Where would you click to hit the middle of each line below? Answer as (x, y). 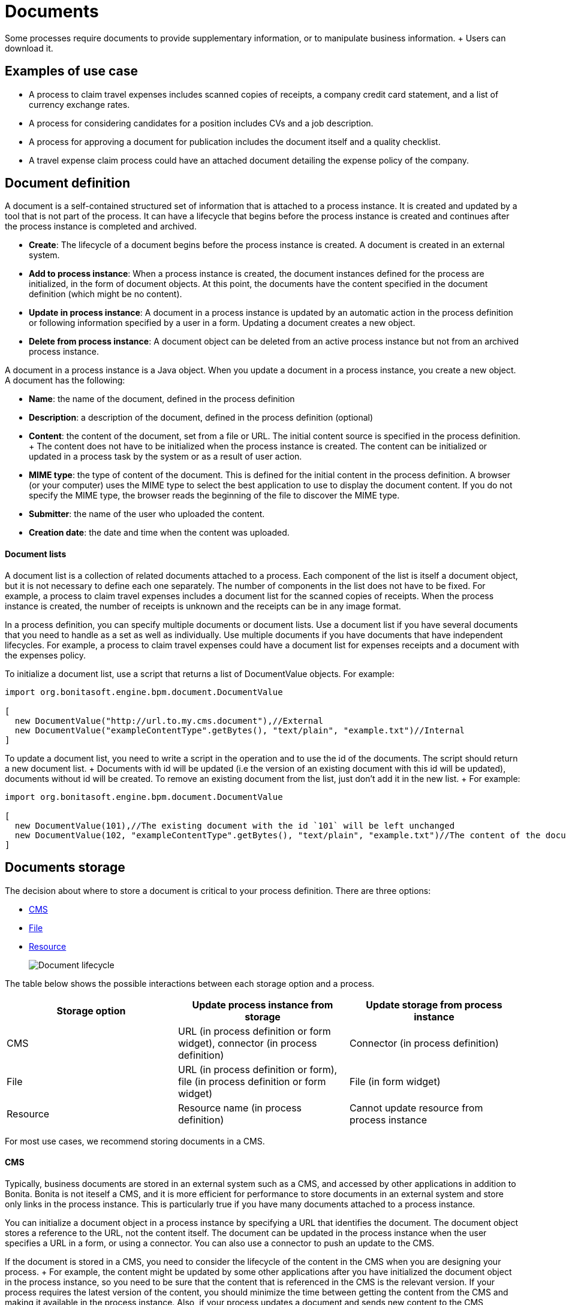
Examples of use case (71, 71)
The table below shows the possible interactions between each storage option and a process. (190, 983)
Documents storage (65, 868)
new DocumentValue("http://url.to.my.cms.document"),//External (169, 721)
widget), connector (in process (247, 1043)
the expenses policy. (46, 655)
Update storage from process (434, 1005)
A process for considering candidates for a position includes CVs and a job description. (201, 123)
